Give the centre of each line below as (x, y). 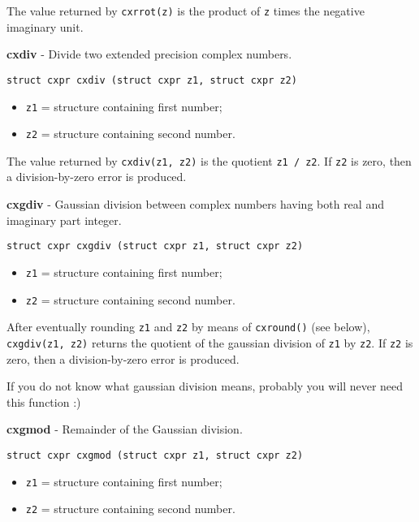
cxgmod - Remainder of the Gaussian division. (125, 429)
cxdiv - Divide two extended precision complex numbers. (149, 54)
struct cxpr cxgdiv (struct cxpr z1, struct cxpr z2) (155, 246)
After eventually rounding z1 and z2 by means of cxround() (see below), (188, 327)
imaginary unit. (45, 26)
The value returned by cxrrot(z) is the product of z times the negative (186, 11)
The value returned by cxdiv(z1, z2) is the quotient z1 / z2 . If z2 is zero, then (209, 160)
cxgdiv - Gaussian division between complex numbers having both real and (195, 204)
